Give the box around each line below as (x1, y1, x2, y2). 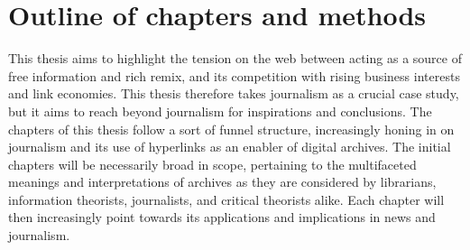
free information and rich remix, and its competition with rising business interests (8, 66, 460, 85)
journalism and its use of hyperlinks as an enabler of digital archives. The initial (8, 137, 451, 156)
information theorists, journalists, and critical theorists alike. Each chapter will (8, 190, 445, 208)
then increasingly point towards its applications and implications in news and (8, 208, 436, 227)
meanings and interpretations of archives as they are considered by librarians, (8, 172, 437, 191)
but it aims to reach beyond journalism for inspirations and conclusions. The (8, 101, 432, 120)
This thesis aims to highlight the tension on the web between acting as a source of (8, 49, 462, 68)
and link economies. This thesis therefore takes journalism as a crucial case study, (8, 84, 459, 103)
